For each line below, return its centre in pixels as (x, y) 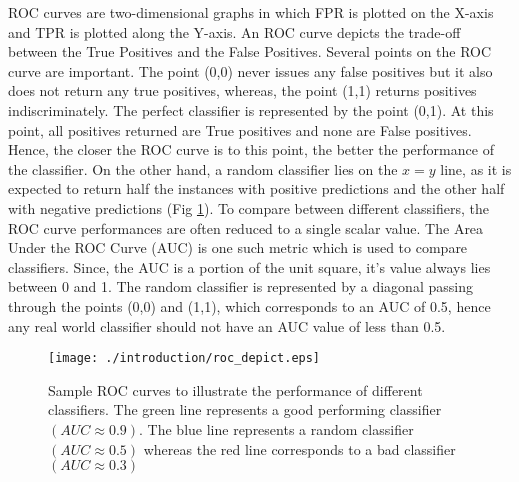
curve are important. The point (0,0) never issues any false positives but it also (250, 70)
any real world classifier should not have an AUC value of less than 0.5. (227, 325)
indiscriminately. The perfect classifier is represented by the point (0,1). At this (251, 109)
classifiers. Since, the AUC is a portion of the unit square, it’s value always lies (249, 266)
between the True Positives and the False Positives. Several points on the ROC (250, 51)
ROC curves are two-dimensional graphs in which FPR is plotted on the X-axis (251, 12)
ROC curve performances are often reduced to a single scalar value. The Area (246, 227)
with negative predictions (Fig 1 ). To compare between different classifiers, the (248, 207)
